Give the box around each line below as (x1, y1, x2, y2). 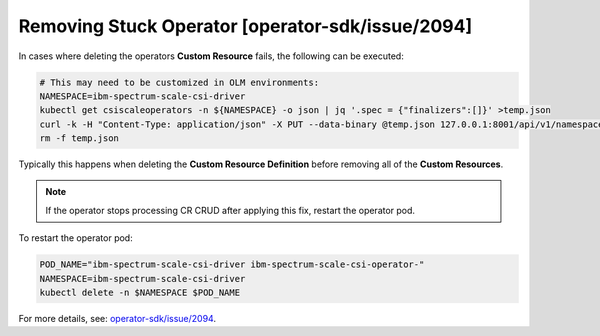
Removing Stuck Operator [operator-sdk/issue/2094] (18, 15, 473, 37)
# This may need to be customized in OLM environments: (39, 76, 320, 88)
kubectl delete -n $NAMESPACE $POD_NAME (39, 287, 240, 299)
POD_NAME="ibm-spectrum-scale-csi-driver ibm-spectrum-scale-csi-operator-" (39, 259, 425, 270)
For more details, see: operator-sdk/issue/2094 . (18, 313, 217, 324)
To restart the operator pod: (18, 232, 134, 244)
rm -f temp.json (39, 133, 120, 144)
